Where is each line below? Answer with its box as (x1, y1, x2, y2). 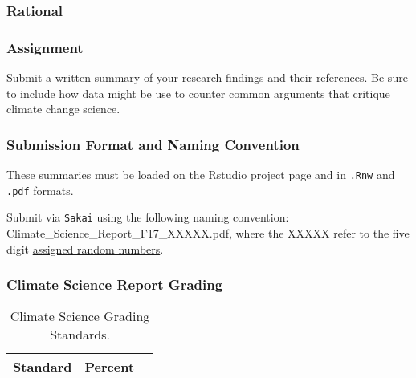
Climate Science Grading (10, 307, 150, 326)
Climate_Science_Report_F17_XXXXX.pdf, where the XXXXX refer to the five (6, 225, 410, 242)
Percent (84, 357, 135, 376)
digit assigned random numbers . (6, 240, 164, 257)
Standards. (50, 325, 110, 344)
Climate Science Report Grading (6, 274, 223, 295)
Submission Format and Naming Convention (6, 134, 300, 154)
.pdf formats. (6, 181, 74, 198)
